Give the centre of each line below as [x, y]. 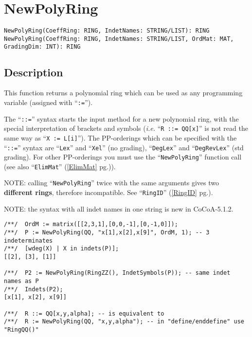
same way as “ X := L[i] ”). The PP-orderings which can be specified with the [120, 137]
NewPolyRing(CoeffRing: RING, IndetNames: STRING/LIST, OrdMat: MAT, [119, 39]
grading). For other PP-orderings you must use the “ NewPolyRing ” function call [123, 157]
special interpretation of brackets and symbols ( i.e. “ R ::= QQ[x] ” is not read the [126, 128]
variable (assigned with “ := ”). [48, 102]
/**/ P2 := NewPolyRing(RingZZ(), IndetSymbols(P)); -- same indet [117, 273]
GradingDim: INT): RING [42, 47]
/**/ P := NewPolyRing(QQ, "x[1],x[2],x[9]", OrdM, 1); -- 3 [107, 233]
